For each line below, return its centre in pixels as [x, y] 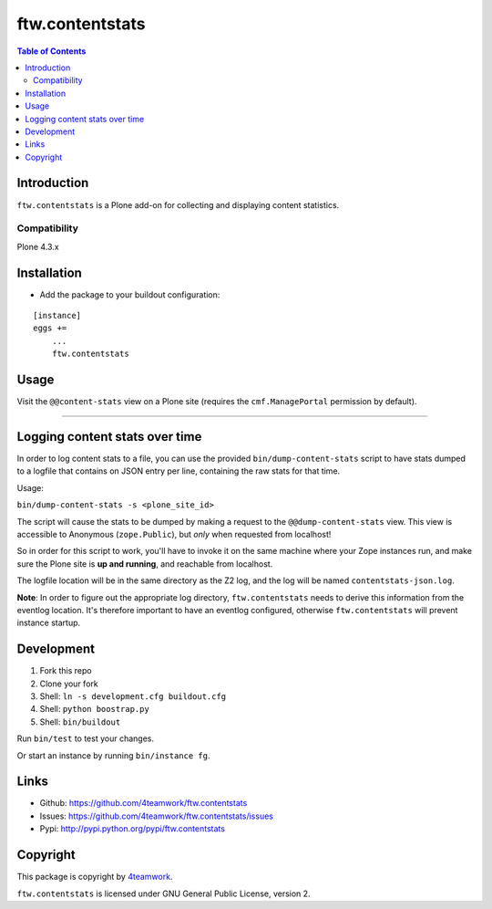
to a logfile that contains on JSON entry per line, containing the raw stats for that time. [179, 471]
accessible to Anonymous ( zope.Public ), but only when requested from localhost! [174, 534]
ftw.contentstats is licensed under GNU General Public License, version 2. [164, 893]
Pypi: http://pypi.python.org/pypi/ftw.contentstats [132, 829]
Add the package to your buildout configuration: [130, 294]
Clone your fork [69, 684]
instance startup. [49, 623]
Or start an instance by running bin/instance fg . [113, 755]
